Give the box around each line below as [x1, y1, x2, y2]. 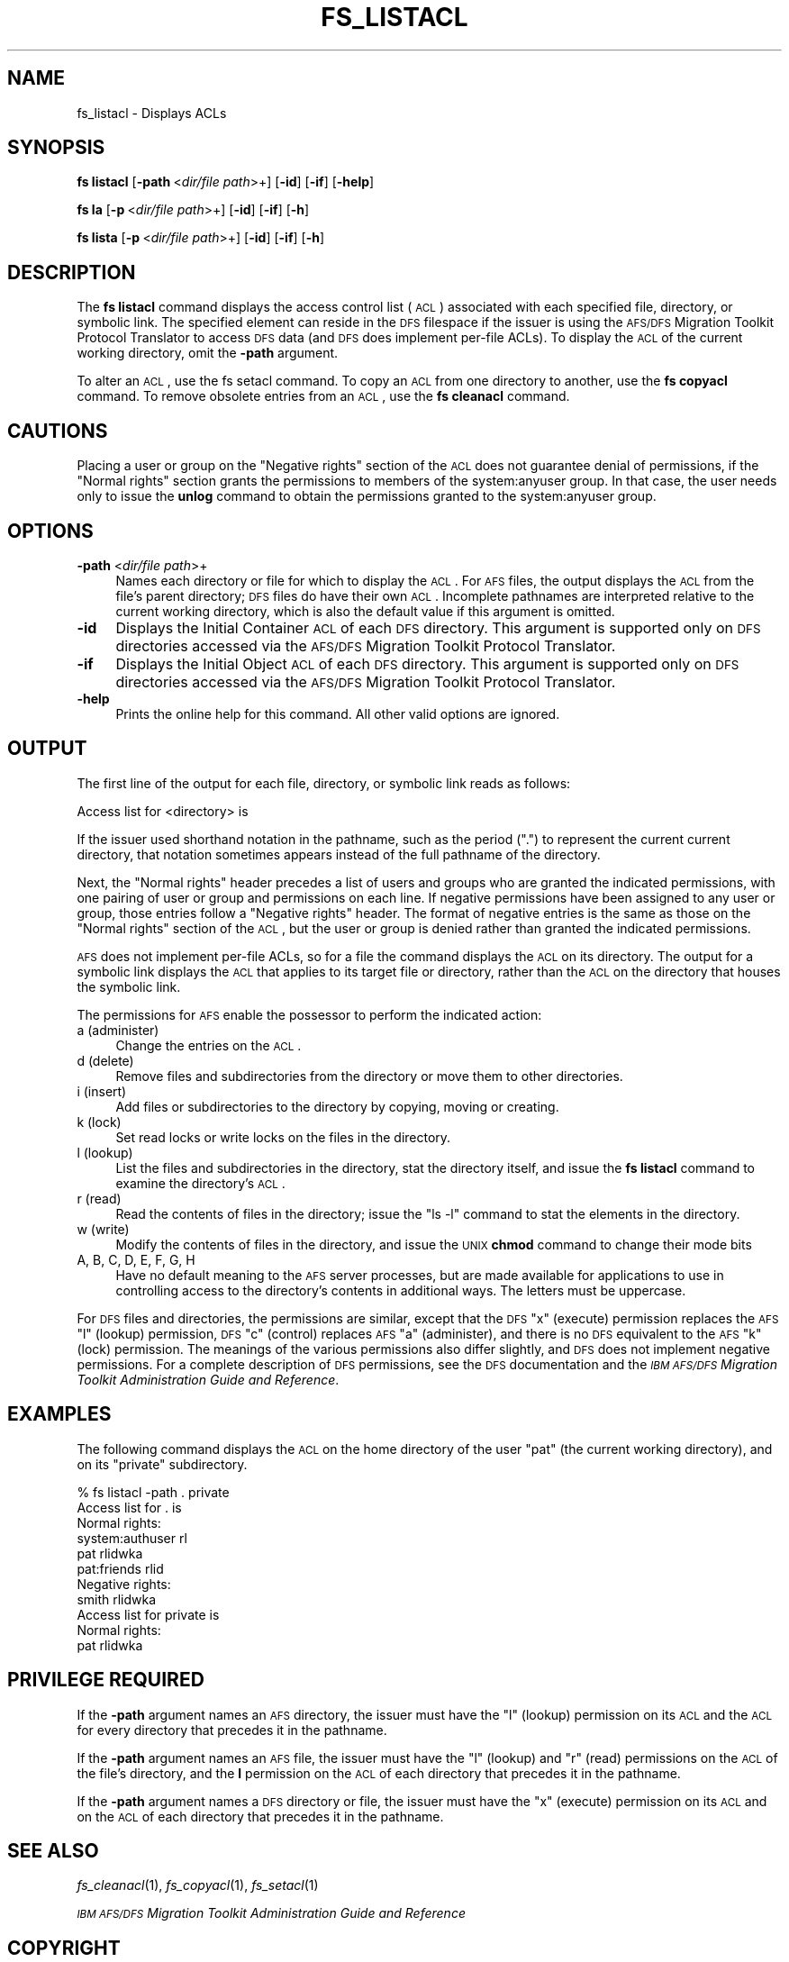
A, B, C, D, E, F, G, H [77, 1251, 195, 1267]
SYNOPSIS [7, 136, 105, 159]
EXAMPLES [7, 1403, 112, 1426]
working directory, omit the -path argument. [77, 345, 339, 361]
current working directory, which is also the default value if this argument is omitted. [115, 603, 615, 619]
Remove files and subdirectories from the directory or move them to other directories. [115, 1067, 623, 1084]
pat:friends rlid [77, 1560, 164, 1576]
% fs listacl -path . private [77, 1484, 230, 1500]
